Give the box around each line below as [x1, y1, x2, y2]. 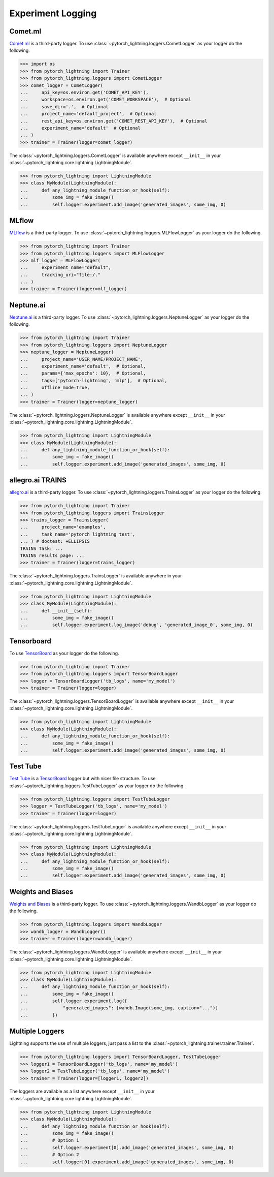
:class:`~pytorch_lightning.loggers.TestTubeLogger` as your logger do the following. [9, 783, 185, 789]
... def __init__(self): [20, 608, 93, 613]
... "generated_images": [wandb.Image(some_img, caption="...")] [20, 1005, 218, 1011]
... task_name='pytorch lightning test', [20, 531, 135, 537]
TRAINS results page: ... [20, 553, 85, 559]
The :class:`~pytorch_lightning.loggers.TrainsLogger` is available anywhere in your [9, 573, 182, 579]
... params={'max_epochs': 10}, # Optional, [20, 370, 146, 376]
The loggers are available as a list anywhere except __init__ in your [9, 1088, 155, 1095]
